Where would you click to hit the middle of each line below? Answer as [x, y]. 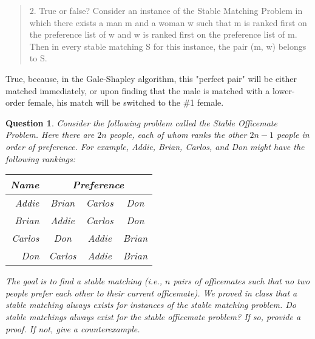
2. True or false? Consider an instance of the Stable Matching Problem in [166, 10]
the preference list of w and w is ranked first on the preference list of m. [163, 34]
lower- [283, 90]
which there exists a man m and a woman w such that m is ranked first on [168, 22]
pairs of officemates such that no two [242, 281]
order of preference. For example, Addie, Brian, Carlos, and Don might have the [155, 146]
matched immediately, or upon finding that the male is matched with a [138, 90]
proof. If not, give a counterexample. [73, 328]
